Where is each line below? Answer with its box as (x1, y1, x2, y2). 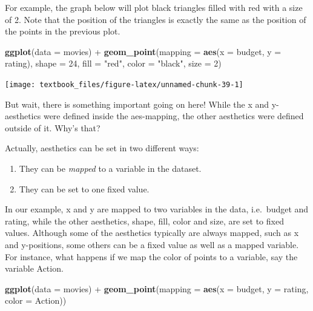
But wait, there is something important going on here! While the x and (5, 97, 269, 110)
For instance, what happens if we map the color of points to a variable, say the (5, 250, 298, 263)
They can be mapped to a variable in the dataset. (19, 162, 202, 174)
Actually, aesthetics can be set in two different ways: (5, 142, 199, 154)
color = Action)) (5, 294, 67, 307)
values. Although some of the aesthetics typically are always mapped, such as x (5, 226, 299, 239)
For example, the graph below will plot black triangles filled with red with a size (5, 1, 303, 13)
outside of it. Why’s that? (5, 121, 100, 134)
